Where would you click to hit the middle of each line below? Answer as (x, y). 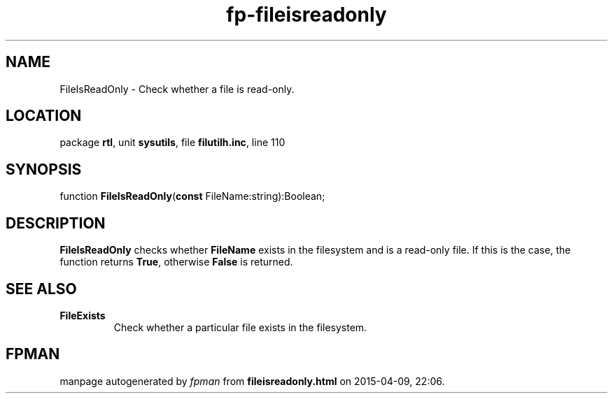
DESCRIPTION (56, 223)
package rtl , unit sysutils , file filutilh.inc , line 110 (172, 143)
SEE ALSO (41, 289)
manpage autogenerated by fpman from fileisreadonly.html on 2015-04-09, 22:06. (252, 381)
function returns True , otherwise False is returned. (176, 262)
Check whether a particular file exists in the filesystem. (240, 327)
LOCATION (44, 116)
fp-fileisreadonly (306, 15)
